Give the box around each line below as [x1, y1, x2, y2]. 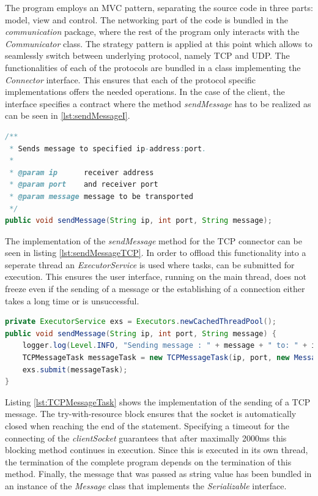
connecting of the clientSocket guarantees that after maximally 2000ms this [5, 431, 287, 444]
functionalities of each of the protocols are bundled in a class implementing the [5, 61, 301, 73]
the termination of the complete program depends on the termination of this [5, 455, 292, 468]
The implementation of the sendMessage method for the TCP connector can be [5, 234, 302, 247]
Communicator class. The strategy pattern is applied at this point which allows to [5, 37, 312, 50]
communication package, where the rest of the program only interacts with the [5, 25, 300, 38]
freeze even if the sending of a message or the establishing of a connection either [5, 282, 305, 295]
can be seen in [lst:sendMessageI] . [5, 109, 130, 122]
